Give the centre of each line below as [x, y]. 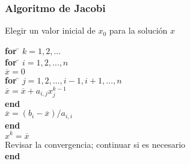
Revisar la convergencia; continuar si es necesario [95, 144]
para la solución [138, 30]
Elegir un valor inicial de [50, 30]
